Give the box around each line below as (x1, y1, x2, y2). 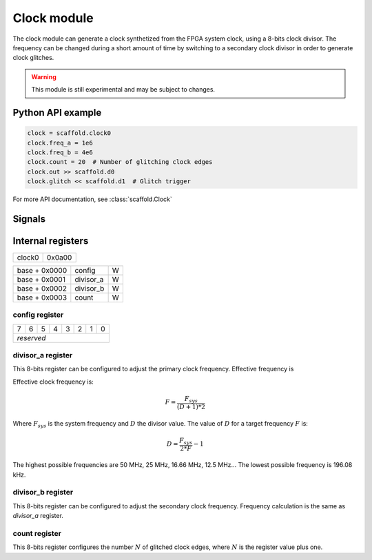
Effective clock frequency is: (12, 377, 94, 386)
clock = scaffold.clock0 (27, 129, 112, 137)
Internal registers (12, 235, 89, 247)
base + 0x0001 (17, 274, 65, 284)
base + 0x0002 (17, 283, 67, 293)
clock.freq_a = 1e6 (27, 138, 93, 147)
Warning (31, 72, 56, 81)
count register (12, 529, 62, 539)
